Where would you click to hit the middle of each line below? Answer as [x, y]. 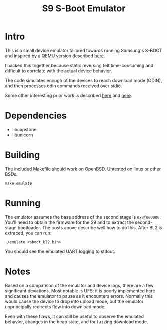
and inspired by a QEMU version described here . [55, 56]
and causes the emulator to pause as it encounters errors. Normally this [79, 296]
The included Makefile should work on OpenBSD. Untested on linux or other [83, 169]
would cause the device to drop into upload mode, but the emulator [74, 301]
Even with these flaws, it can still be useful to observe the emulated [74, 316]
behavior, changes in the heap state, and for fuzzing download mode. [77, 322]
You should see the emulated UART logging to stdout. [60, 251]
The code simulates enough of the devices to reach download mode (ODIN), [83, 80]
